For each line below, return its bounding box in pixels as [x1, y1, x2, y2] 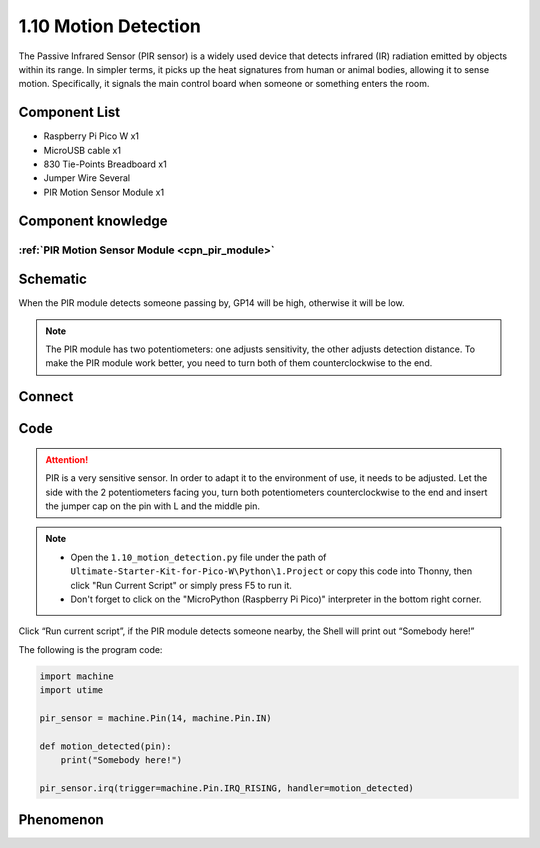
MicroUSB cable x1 [43, 144, 122, 156]
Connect [18, 388, 74, 405]
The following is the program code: [18, 643, 163, 655]
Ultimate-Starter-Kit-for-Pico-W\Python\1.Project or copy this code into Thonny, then [70, 565, 473, 577]
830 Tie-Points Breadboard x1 [43, 158, 167, 170]
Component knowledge [18, 212, 168, 229]
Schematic [18, 271, 87, 288]
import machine [39, 670, 114, 682]
